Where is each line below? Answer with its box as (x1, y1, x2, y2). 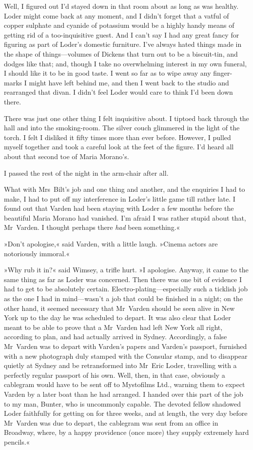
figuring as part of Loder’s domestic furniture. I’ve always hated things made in (4, 39, 242, 49)
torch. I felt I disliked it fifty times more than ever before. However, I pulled (4, 132, 231, 142)
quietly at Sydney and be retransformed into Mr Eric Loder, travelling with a (4, 360, 237, 370)
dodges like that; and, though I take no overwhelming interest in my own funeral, (4, 58, 247, 68)
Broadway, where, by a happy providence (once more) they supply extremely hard (4, 427, 249, 437)
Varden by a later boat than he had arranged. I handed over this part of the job (4, 389, 243, 399)
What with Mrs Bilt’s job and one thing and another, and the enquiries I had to (4, 184, 245, 194)
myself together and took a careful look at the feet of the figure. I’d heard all (4, 142, 234, 152)
